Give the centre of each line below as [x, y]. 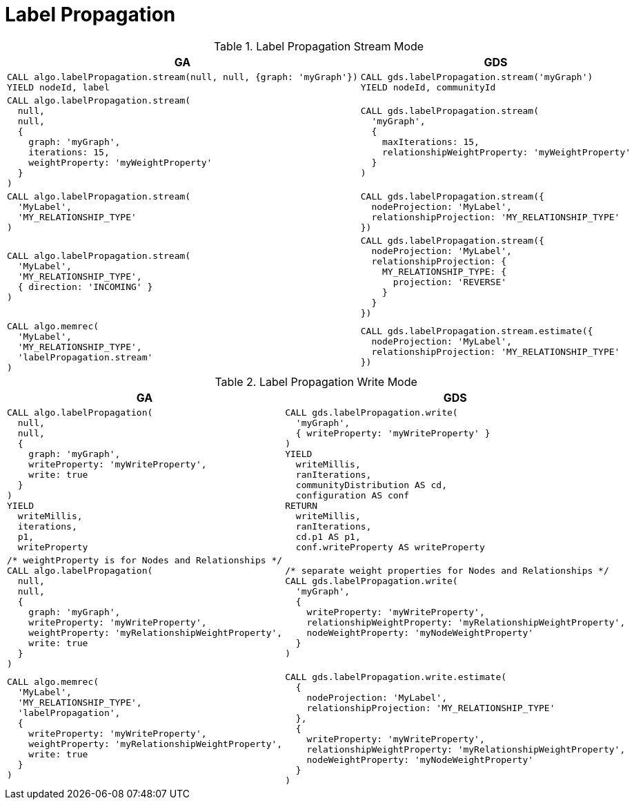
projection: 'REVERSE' [450, 282]
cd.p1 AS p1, [328, 536]
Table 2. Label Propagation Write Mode [316, 381]
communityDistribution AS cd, [371, 485]
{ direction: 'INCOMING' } [85, 287]
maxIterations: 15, [431, 142]
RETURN [301, 505]
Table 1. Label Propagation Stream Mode [319, 46]
